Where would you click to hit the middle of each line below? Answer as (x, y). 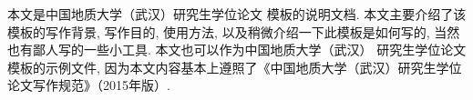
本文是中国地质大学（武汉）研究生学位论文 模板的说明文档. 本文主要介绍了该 (237, 14)
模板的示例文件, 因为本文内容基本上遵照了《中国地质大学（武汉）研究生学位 (235, 67)
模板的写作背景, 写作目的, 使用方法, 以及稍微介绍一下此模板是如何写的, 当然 (234, 31)
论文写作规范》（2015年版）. (89, 85)
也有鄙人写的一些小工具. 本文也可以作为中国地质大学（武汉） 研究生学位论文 (237, 50)
